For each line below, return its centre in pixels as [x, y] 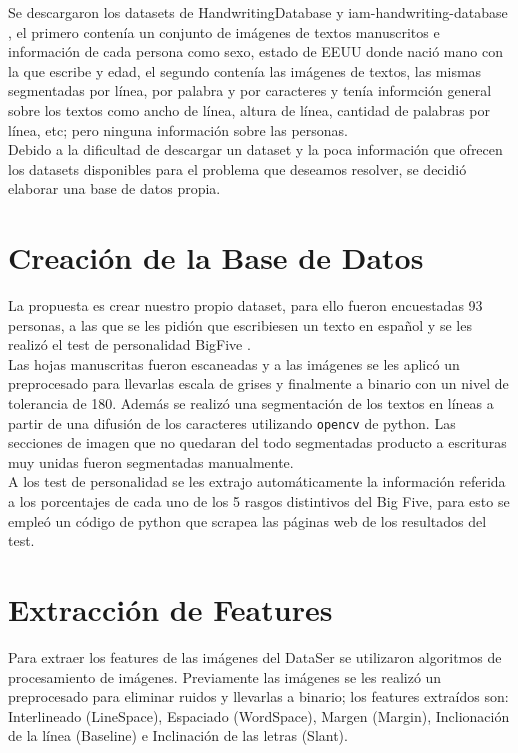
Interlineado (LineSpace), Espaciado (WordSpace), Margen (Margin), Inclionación [259, 715]
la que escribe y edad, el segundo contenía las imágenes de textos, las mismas [245, 70]
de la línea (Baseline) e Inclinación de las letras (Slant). [178, 735]
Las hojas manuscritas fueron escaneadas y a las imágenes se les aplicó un [234, 363]
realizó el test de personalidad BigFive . [129, 344]
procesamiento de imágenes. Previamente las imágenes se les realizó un [225, 676]
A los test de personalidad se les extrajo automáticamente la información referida [257, 481]
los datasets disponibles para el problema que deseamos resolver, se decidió [237, 168]
